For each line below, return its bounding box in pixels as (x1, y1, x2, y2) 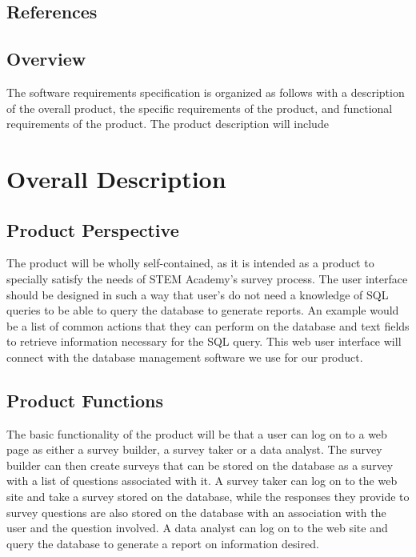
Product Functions (6, 387, 164, 412)
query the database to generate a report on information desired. (6, 535, 319, 551)
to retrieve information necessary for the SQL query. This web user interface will (6, 333, 402, 350)
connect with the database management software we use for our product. (6, 348, 363, 365)
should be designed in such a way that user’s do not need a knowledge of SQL (6, 286, 389, 303)
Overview (6, 46, 86, 71)
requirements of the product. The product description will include (6, 115, 329, 132)
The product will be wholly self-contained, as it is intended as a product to (6, 254, 374, 271)
